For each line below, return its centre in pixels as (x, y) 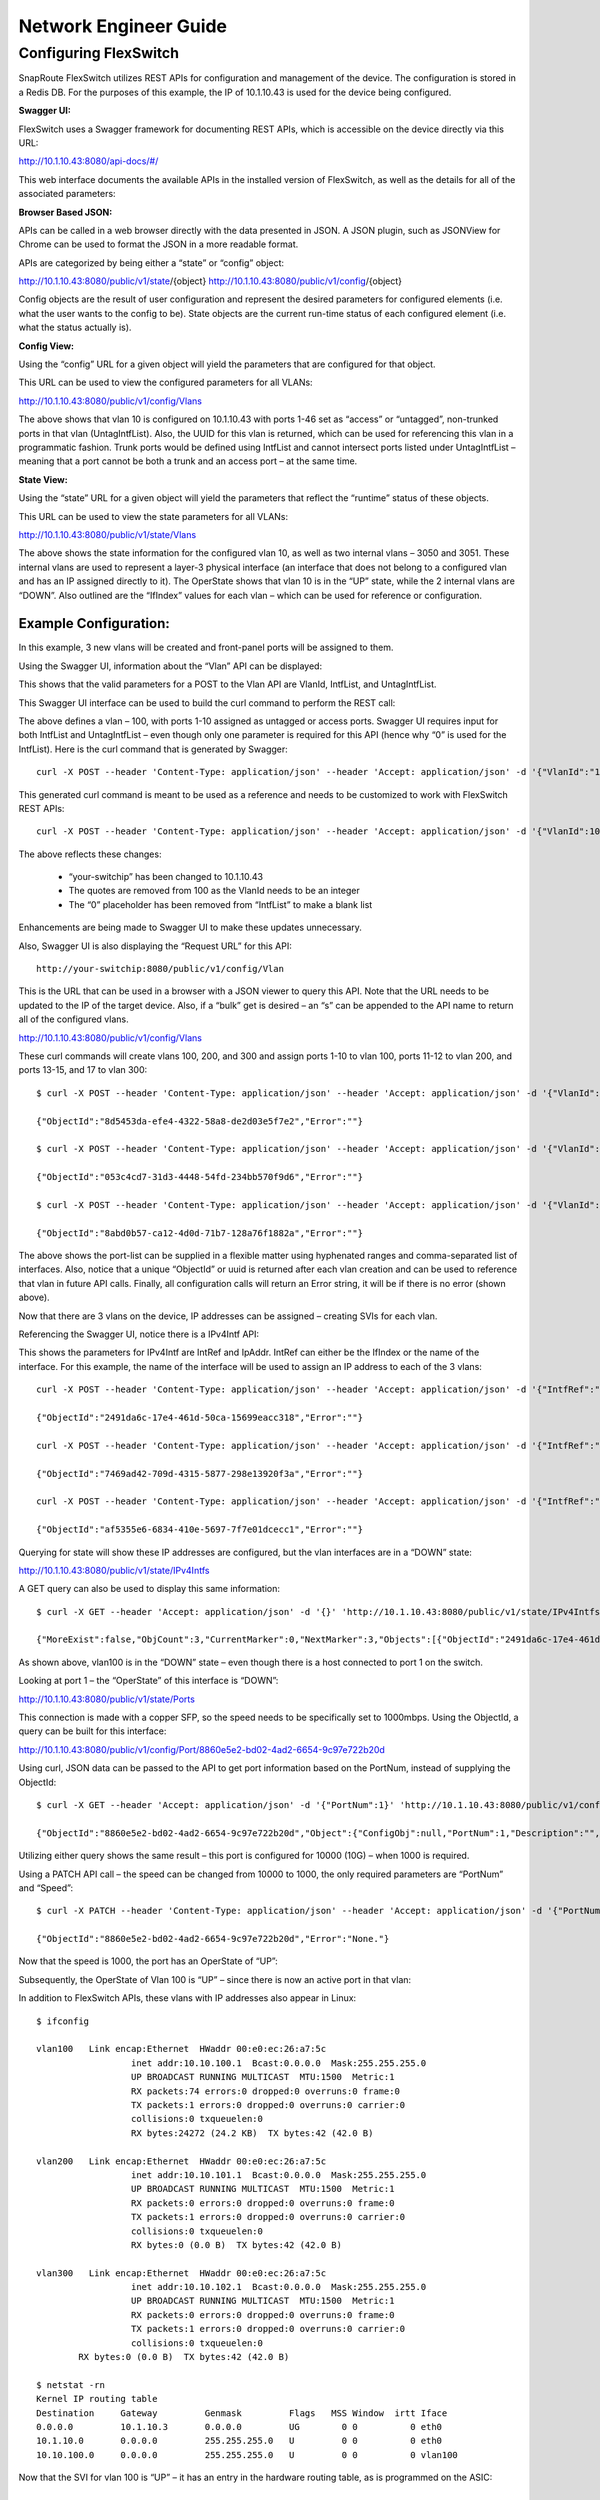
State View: (43, 479)
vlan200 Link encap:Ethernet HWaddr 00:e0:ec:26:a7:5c (181, 2161)
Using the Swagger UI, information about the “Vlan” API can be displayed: (170, 666)
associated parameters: (67, 194)
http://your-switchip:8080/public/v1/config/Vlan (160, 969)
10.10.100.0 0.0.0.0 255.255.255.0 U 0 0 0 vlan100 (247, 2454)
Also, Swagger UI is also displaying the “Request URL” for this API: (155, 946)
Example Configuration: (94, 623)
